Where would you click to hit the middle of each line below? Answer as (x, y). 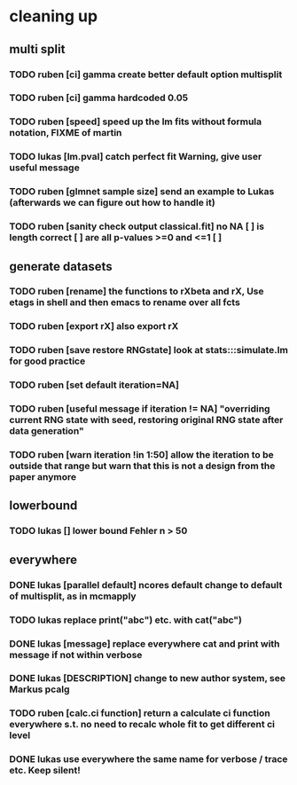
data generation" (47, 431)
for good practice (47, 361)
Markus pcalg (39, 689)
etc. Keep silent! (45, 771)
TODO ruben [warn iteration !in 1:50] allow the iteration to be (141, 455)
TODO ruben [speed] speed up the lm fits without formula (136, 122)
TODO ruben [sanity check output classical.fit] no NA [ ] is (137, 226)
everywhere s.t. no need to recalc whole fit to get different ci (142, 725)
